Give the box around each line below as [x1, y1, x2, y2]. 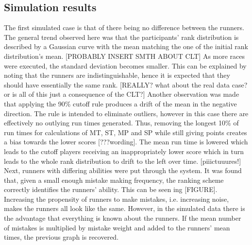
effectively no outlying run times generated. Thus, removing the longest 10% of [4, 118, 239, 128]
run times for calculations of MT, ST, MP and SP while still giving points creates [4, 127, 247, 137]
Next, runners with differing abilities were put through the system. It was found [4, 165, 242, 175]
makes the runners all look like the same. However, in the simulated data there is [4, 203, 245, 213]
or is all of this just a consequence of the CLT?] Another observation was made [4, 89, 239, 99]
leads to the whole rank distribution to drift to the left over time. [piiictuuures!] [4, 156, 241, 166]
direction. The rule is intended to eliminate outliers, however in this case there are [4, 108, 249, 118]
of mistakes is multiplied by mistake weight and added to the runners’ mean [4, 222, 230, 232]
